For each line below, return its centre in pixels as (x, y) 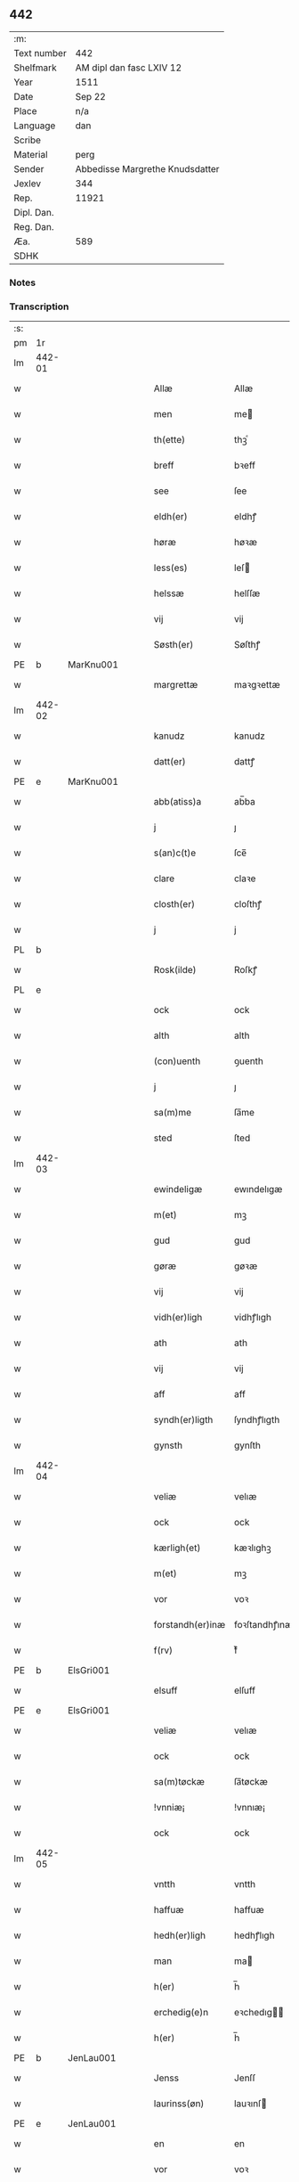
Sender (29, 168)
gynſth (247, 1445)
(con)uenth (177, 1061)
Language (35, 126)
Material (31, 154)
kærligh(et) (177, 1548)
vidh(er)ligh (178, 1318)
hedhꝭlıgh (255, 1935)
